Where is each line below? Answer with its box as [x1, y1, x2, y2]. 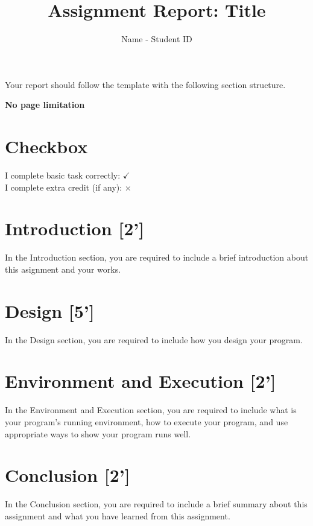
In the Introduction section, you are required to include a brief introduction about [5, 251, 309, 264]
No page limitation [5, 98, 85, 111]
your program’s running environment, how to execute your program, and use [5, 415, 288, 428]
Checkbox [5, 134, 88, 159]
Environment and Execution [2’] [5, 369, 276, 393]
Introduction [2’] [5, 216, 145, 241]
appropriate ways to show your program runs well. [5, 427, 191, 440]
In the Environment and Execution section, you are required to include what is [5, 404, 297, 416]
